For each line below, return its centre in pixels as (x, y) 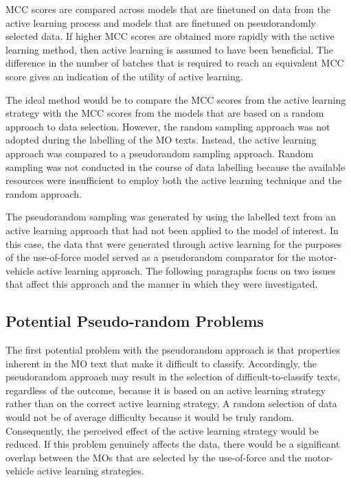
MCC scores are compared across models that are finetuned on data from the (168, 9)
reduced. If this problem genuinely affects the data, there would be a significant (173, 444)
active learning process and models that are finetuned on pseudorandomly (161, 22)
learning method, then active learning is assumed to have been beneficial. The (170, 49)
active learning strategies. (90, 471)
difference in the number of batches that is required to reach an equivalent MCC (175, 63)
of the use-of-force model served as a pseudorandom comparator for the (156, 257)
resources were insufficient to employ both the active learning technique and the (174, 180)
